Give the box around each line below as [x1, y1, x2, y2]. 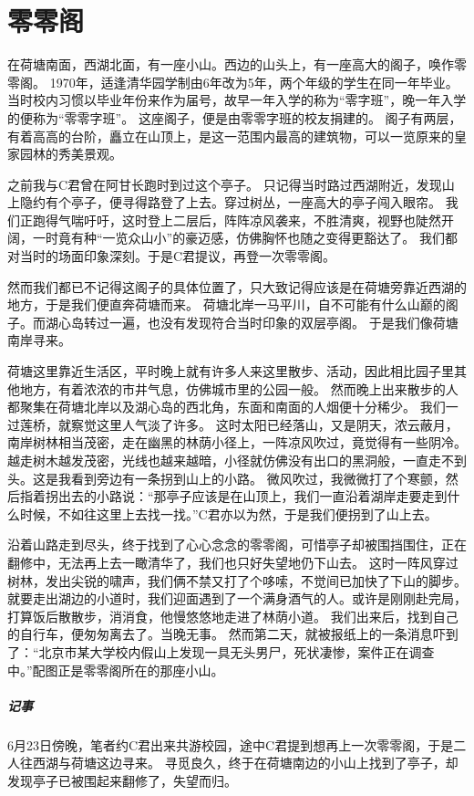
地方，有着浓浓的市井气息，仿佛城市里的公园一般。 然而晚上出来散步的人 [19, 379, 459, 398]
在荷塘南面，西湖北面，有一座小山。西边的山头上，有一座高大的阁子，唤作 [7, 55, 454, 74]
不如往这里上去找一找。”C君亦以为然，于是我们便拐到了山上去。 [57, 504, 438, 523]
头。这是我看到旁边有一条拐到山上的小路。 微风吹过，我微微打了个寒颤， [7, 468, 446, 487]
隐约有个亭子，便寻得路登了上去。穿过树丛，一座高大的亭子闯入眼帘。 [19, 193, 441, 212]
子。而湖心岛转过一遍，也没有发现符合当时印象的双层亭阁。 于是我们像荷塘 [7, 312, 459, 331]
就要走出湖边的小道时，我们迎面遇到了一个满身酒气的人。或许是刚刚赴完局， [7, 589, 467, 608]
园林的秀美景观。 [19, 144, 122, 163]
